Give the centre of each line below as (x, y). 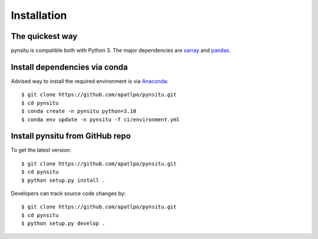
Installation (39, 15)
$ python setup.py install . (63, 180)
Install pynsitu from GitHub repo (71, 136)
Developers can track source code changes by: (68, 193)
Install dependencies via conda (69, 67)
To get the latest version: (41, 150)
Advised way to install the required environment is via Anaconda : (90, 81)
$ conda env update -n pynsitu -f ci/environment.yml (100, 119)
